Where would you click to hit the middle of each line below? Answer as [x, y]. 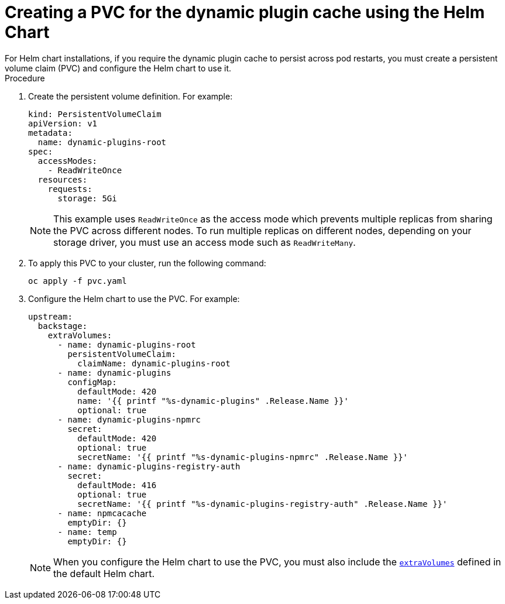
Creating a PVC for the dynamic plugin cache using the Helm [245, 12]
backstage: [63, 326]
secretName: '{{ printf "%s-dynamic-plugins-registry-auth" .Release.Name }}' [262, 504]
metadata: [50, 133]
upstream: [50, 316]
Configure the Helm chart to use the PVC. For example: [134, 298]
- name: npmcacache [102, 513]
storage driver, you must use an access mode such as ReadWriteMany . [205, 242]
